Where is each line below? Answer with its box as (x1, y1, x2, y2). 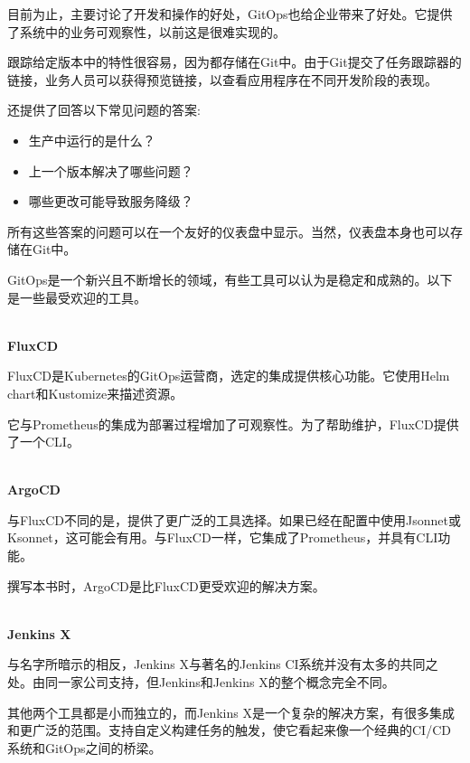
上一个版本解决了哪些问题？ (28, 161, 193, 180)
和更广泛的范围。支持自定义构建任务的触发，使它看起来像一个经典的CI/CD (7, 721, 451, 739)
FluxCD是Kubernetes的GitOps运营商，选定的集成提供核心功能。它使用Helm (7, 366, 450, 385)
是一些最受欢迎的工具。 (7, 287, 146, 306)
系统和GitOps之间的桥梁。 (7, 738, 162, 757)
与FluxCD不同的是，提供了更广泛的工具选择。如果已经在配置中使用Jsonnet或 (7, 510, 461, 529)
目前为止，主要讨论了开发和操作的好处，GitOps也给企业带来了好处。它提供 (7, 5, 453, 23)
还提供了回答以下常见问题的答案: (7, 100, 201, 119)
